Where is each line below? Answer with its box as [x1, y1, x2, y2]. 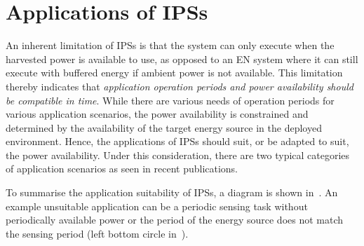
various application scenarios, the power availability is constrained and [6, 107, 309, 121]
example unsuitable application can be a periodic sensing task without [6, 198, 308, 213]
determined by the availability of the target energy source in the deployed [6, 120, 322, 135]
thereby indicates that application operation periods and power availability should [6, 78, 353, 93]
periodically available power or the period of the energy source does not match [6, 212, 344, 227]
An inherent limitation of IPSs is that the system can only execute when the [6, 38, 335, 53]
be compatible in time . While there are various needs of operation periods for [6, 93, 335, 107]
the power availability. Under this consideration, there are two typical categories [6, 147, 350, 162]
